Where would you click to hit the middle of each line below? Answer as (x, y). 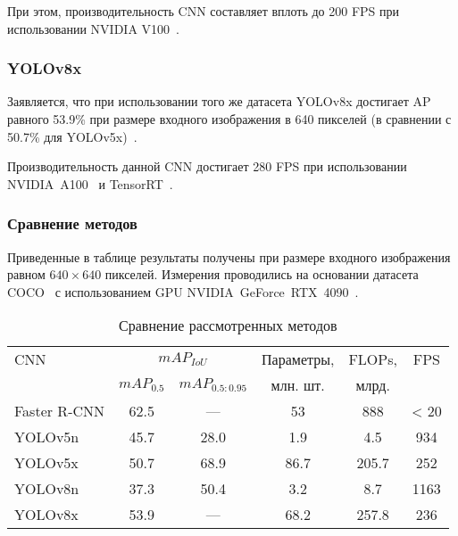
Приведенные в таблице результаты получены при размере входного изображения (229, 256)
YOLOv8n (47, 489)
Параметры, (298, 359)
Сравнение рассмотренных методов (228, 326)
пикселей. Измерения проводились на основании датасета (262, 274)
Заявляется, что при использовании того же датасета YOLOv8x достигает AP (219, 101)
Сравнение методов (72, 223)
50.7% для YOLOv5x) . (72, 136)
